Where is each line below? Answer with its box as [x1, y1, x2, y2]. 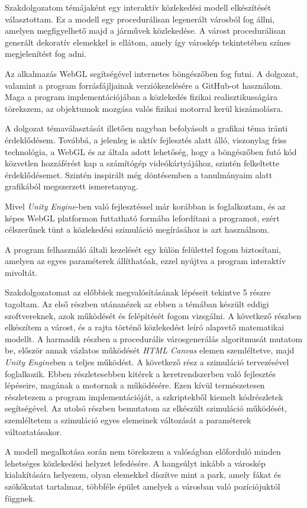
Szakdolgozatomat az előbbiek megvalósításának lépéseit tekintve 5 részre [5, 286, 271, 298]
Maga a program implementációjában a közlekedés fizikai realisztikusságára [5, 91, 277, 103]
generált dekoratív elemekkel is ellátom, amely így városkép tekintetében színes [5, 36, 291, 48]
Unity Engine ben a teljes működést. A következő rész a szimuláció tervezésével [5, 356, 289, 368]
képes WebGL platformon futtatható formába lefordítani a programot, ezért [5, 211, 280, 224]
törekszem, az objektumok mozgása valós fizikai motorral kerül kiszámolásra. [5, 102, 283, 114]
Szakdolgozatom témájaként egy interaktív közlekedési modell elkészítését [5, 1, 272, 13]
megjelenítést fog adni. [5, 47, 87, 60]
